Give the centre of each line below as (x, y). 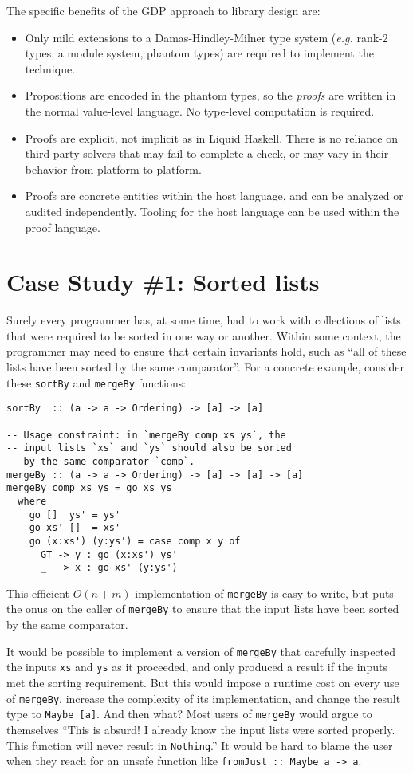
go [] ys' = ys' (75, 515)
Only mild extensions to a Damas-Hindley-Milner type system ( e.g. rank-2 (206, 37)
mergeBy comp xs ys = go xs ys (89, 488)
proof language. (63, 227)
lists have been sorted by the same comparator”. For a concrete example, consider (205, 367)
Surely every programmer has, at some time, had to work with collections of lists (204, 320)
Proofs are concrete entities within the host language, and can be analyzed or (214, 196)
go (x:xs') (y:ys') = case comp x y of (135, 541)
